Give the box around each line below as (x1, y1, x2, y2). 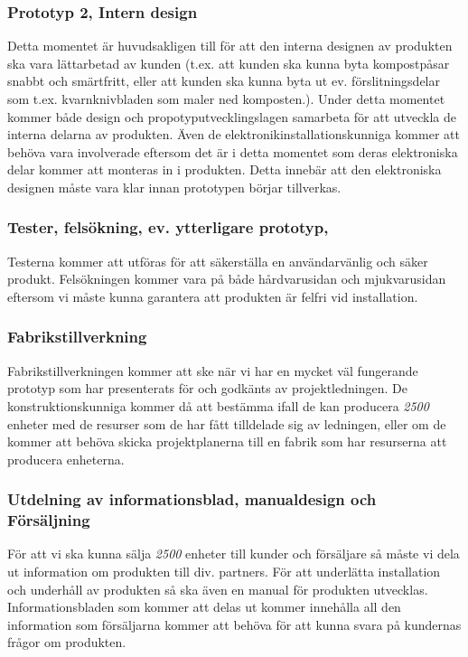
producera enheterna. (7, 449, 125, 468)
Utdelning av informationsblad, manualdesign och (7, 488, 377, 511)
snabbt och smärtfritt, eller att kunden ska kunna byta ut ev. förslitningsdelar (7, 71, 440, 90)
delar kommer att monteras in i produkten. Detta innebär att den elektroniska (7, 160, 442, 179)
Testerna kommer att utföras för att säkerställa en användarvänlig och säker (7, 251, 428, 270)
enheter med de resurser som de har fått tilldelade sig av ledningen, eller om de (7, 414, 446, 433)
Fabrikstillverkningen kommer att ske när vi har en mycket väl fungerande (7, 361, 418, 380)
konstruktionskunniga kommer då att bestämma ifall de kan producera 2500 (7, 396, 429, 415)
